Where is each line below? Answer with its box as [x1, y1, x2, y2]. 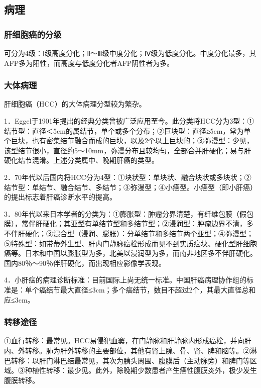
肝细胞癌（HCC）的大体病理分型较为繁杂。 [4, 99, 146, 109]
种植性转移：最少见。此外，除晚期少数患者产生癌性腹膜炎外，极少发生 [25, 365, 257, 375]
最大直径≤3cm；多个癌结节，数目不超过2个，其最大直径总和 [60, 284, 256, 295]
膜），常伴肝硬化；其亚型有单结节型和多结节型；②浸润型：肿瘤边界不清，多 [4, 218, 253, 229]
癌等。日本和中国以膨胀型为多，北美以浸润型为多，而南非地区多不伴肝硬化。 [4, 248, 257, 258]
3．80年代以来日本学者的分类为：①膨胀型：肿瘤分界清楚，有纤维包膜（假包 [4, 208, 253, 219]
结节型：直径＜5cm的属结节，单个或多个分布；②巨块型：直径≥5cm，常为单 [4, 125, 251, 136]
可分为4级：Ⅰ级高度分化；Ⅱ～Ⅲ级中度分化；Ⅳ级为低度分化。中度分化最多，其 [4, 48, 256, 58]
